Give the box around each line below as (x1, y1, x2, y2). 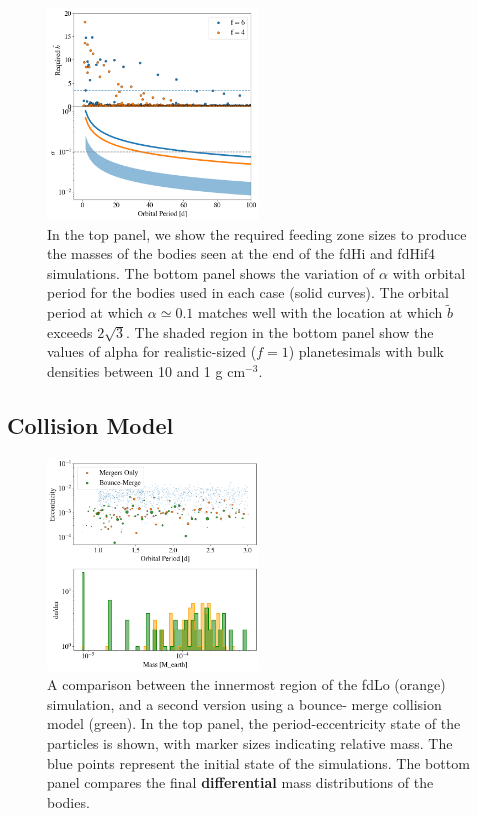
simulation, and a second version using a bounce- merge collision (47, 693, 442, 714)
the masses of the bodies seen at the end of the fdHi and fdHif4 (47, 243, 436, 264)
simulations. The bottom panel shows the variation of (47, 262, 375, 283)
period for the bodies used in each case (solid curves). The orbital (47, 282, 449, 303)
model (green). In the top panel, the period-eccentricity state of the (47, 713, 461, 734)
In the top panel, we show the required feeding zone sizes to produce (47, 223, 467, 244)
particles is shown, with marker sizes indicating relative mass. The (47, 732, 453, 753)
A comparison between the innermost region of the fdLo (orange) (47, 674, 446, 695)
